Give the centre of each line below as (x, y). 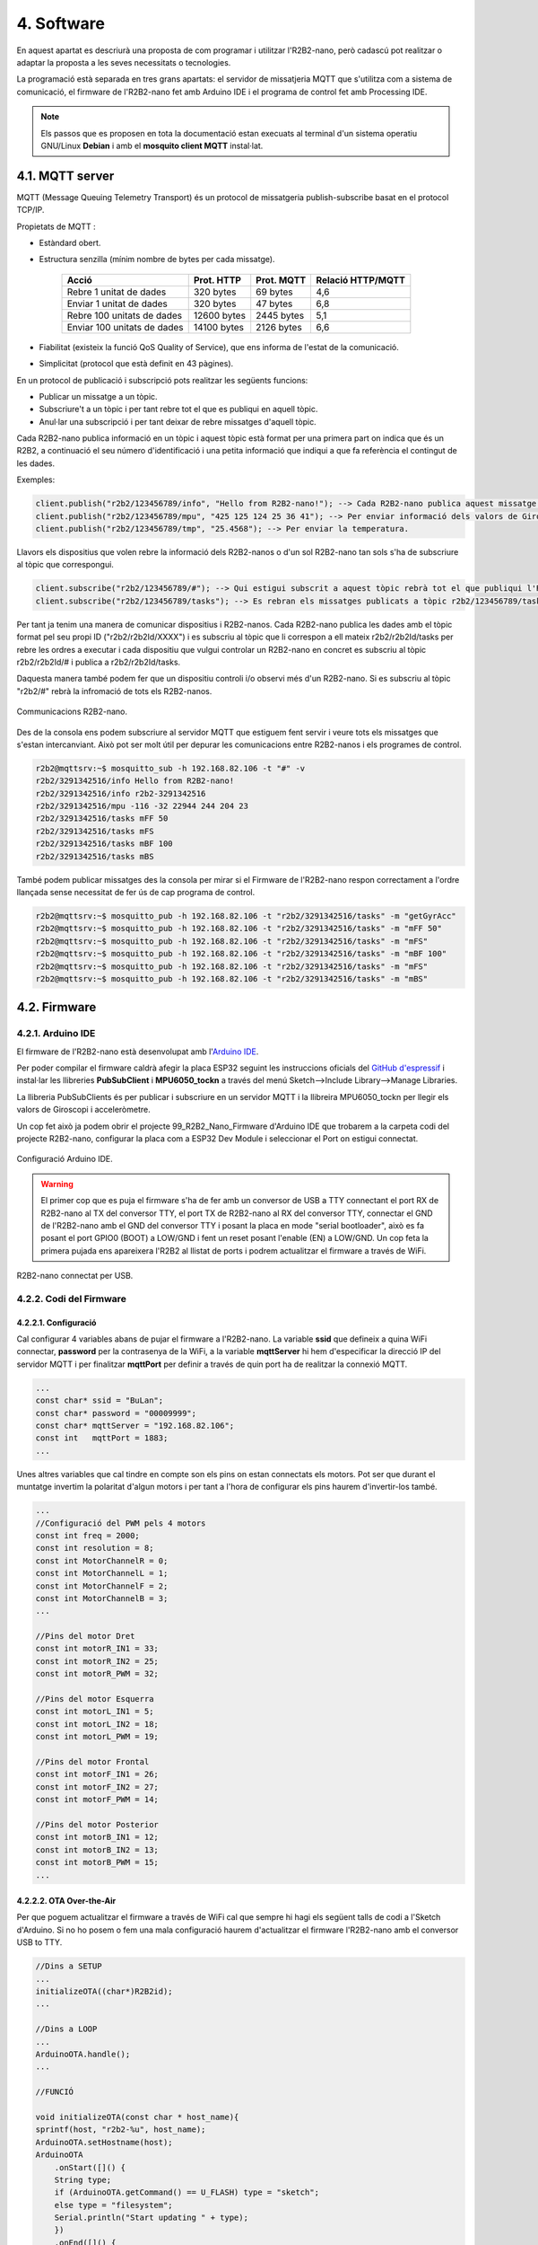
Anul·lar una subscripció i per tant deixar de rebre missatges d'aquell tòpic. (178, 421)
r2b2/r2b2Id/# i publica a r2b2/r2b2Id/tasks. (99, 662)
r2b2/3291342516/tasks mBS (95, 856)
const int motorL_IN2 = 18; (97, 1724)
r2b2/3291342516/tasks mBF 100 (104, 844)
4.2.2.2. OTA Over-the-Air (66, 1901)
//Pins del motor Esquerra (95, 1699)
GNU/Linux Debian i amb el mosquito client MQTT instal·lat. (152, 145)
